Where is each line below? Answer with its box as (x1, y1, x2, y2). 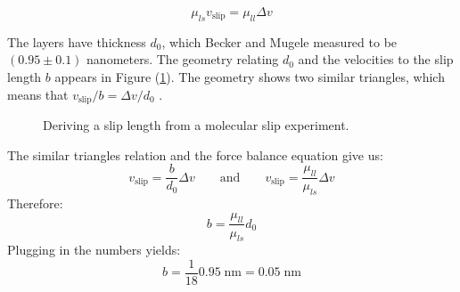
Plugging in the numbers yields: (7, 240, 181, 259)
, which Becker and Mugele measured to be (161, 32, 398, 51)
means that (7, 85, 69, 103)
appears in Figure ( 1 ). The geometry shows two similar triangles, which (54, 67, 445, 85)
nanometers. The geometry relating (86, 50, 279, 69)
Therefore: (7, 194, 63, 213)
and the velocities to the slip (298, 50, 454, 69)
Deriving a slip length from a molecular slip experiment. (43, 116, 349, 134)
